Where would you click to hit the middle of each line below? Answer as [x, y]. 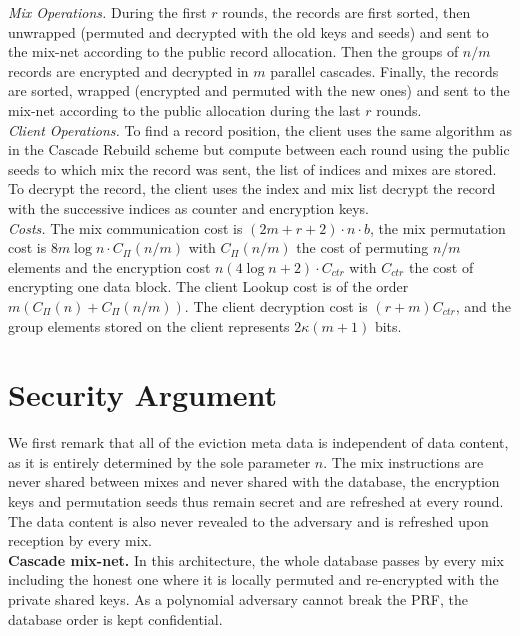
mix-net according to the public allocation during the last [184, 109]
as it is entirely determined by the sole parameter [159, 461]
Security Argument [143, 394]
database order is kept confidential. [115, 618]
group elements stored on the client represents [149, 325]
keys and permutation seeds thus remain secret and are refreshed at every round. [256, 501]
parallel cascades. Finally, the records [384, 70]
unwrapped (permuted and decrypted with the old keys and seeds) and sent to [248, 31]
